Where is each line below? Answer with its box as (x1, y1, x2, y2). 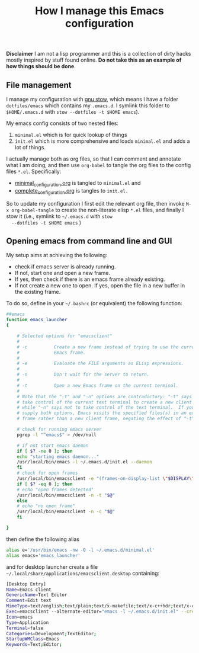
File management (6, 80, 72, 90)
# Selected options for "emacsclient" (17, 333, 113, 339)
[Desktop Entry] (6, 581, 46, 587)
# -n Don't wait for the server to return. (17, 372, 150, 377)
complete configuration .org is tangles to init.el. (14, 187, 129, 196)
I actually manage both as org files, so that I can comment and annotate (6, 155, 181, 162)
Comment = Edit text (6, 597, 52, 604)
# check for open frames (17, 470, 78, 476)
